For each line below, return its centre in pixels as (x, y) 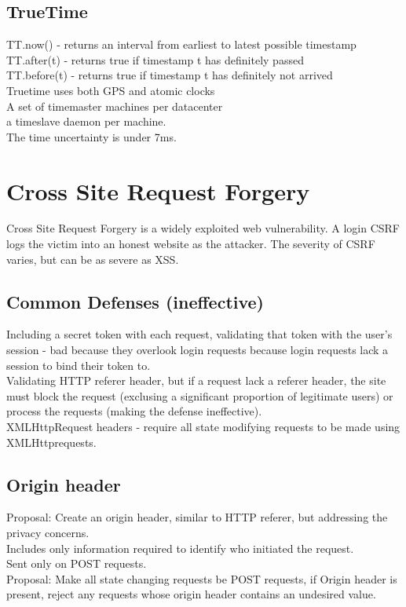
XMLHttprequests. (51, 442)
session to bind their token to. (79, 365)
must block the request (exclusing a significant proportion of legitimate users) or (200, 395)
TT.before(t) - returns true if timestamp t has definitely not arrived (170, 75)
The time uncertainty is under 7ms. (91, 136)
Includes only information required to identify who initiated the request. (180, 548)
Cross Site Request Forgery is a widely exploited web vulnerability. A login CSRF (203, 228)
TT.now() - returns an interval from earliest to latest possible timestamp (181, 44)
